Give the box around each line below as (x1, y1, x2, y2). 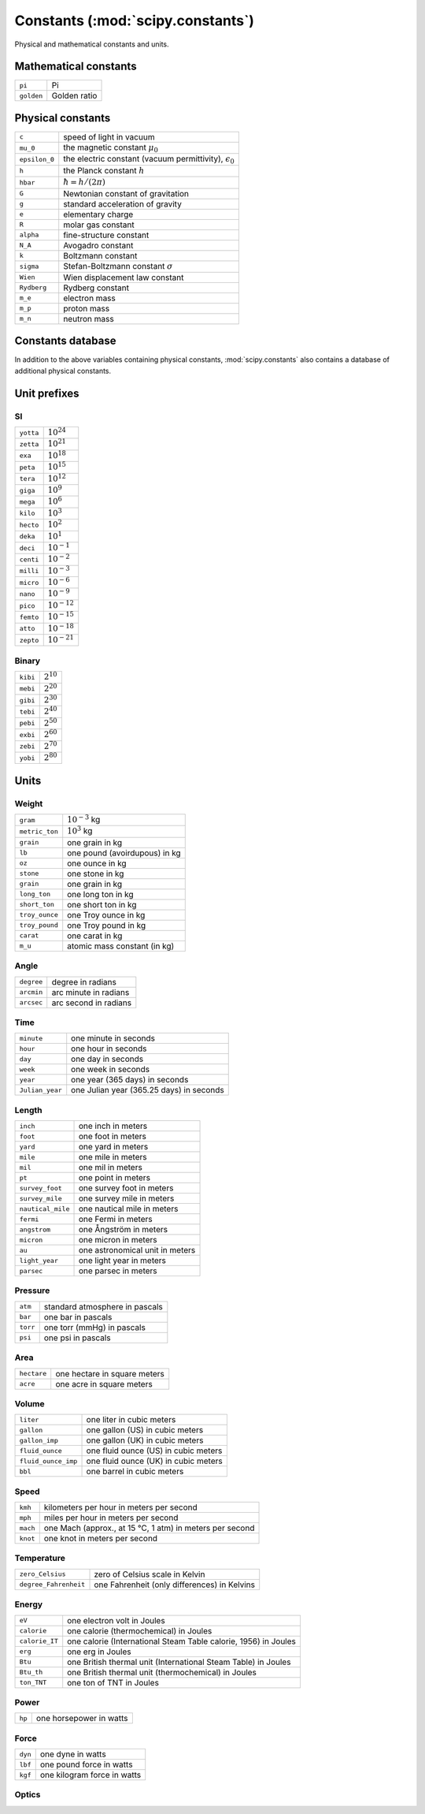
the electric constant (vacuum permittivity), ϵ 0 (63, 154, 235, 166)
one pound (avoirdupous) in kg (67, 847, 181, 859)
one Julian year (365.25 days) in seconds (71, 1085, 224, 1096)
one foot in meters (78, 1131, 147, 1142)
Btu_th (19, 1668, 43, 1677)
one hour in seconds (71, 1043, 147, 1054)
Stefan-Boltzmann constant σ (63, 260, 173, 271)
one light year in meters (78, 1255, 167, 1266)
